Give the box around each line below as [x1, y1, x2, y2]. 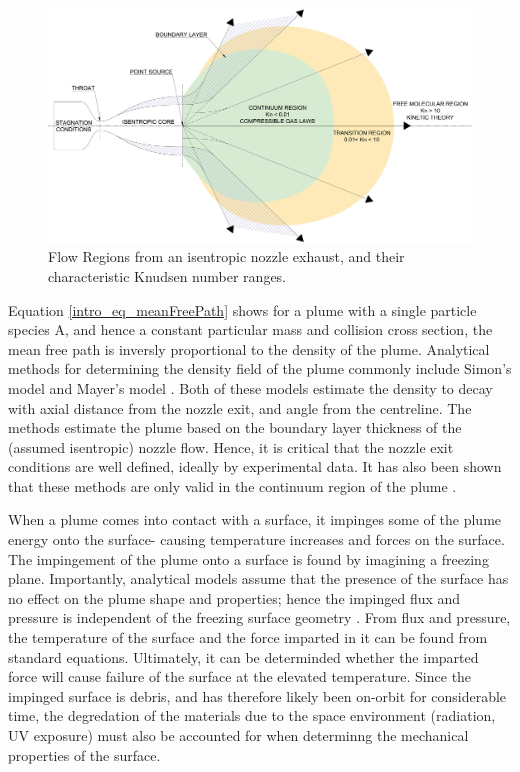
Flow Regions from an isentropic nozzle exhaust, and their [48, 246, 405, 267]
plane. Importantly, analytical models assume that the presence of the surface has [8, 568, 509, 589]
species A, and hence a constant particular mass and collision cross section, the [8, 319, 493, 340]
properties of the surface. [8, 744, 161, 765]
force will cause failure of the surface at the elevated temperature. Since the [8, 666, 472, 687]
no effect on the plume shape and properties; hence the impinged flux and [8, 587, 461, 608]
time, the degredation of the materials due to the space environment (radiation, [8, 705, 496, 726]
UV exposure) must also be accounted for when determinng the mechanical [8, 725, 469, 746]
